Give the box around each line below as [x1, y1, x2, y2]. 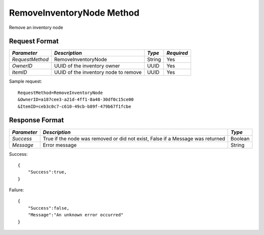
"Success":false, [27, 205, 69, 211]
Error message [43, 141, 77, 148]
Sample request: [9, 78, 43, 84]
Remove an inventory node [9, 24, 64, 30]
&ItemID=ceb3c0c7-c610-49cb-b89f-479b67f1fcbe [18, 103, 132, 109]
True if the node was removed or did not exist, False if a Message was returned [43, 135, 225, 142]
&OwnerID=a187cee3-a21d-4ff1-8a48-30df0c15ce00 [18, 97, 134, 102]
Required [166, 49, 188, 56]
